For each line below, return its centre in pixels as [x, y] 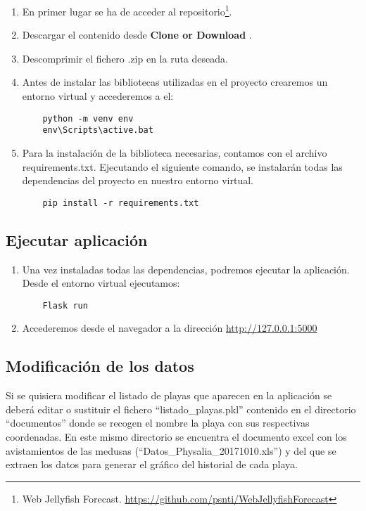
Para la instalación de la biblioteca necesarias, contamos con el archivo [175, 152]
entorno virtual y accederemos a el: [98, 96]
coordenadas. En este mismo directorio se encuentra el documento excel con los [176, 436]
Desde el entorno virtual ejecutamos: [101, 283]
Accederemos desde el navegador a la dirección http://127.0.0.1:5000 [170, 328]
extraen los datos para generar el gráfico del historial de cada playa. [152, 464]
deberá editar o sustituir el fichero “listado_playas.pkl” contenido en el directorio [181, 409]
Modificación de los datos [100, 366]
